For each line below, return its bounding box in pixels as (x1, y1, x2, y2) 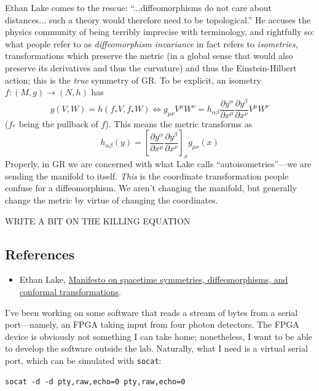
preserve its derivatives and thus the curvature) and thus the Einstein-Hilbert (5, 61, 297, 74)
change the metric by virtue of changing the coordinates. (5, 194, 218, 207)
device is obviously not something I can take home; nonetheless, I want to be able (5, 330, 313, 342)
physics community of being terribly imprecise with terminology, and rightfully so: (5, 25, 315, 38)
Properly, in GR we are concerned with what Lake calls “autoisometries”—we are (5, 157, 312, 170)
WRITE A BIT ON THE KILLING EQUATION (5, 214, 191, 227)
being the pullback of (18, 117, 98, 130)
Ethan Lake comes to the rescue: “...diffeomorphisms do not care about (5, 1, 272, 14)
